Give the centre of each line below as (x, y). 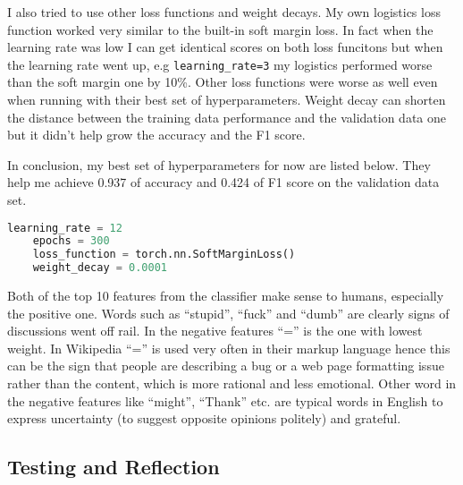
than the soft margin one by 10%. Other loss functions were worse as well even (223, 82)
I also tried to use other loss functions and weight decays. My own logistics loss (224, 12)
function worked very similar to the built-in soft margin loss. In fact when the (220, 29)
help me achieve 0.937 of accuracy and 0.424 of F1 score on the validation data (223, 182)
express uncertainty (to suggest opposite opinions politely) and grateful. (204, 418)
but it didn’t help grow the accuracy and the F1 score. (156, 135)
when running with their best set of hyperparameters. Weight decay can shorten (227, 100)
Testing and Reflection (114, 467)
